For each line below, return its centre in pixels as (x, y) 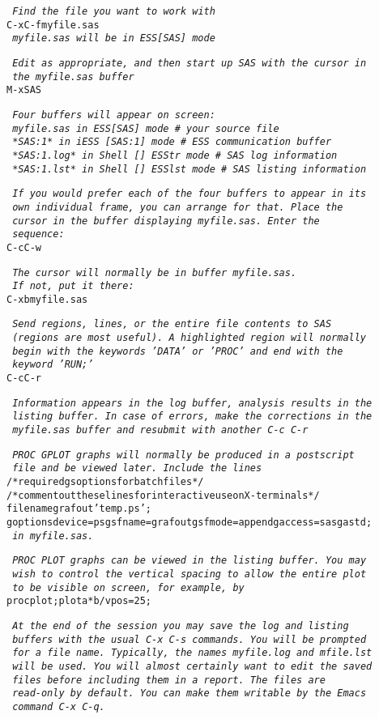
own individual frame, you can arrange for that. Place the (178, 207)
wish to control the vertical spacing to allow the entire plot (189, 574)
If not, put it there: (73, 286)
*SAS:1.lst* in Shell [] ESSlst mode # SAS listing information (189, 169)
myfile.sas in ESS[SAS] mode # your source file (146, 128)
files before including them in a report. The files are (169, 680)
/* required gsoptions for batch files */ (105, 482)
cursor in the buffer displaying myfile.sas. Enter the (166, 221)
